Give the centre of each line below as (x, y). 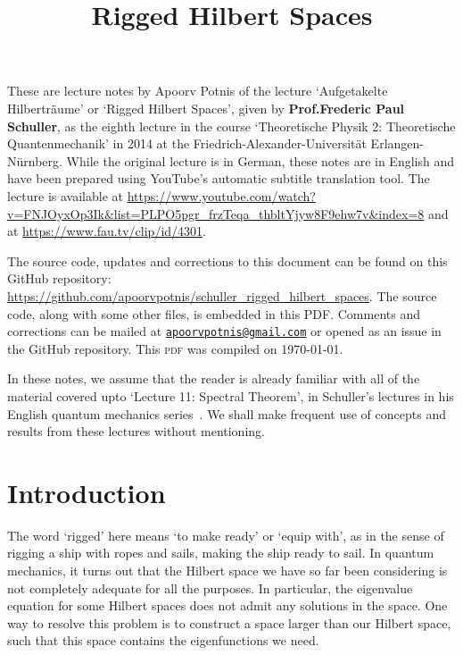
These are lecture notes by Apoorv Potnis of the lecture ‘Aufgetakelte (198, 91)
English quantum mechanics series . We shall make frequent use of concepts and (227, 413)
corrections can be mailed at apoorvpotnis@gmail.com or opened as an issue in (224, 331)
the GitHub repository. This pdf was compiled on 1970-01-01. (175, 348)
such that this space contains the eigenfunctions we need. (163, 640)
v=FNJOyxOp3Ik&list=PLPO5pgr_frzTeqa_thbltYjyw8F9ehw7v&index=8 (216, 213)
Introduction (87, 492)
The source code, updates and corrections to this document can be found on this (227, 260)
